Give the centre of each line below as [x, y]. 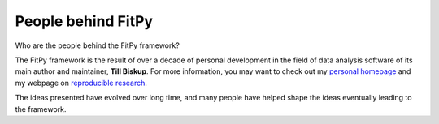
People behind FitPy [84, 21]
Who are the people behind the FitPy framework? [98, 45]
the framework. [41, 109]
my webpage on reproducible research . [81, 83]
